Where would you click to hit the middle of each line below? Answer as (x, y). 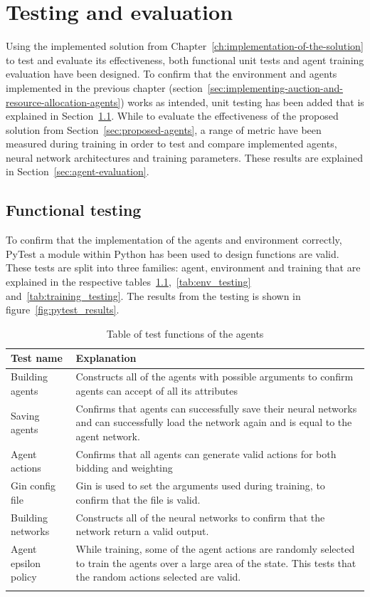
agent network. (108, 436)
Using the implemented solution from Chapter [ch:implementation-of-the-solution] (185, 46)
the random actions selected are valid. (158, 577)
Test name (37, 358)
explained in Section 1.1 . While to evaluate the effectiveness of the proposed (172, 116)
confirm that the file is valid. (138, 499)
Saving (25, 415)
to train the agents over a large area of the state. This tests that (216, 562)
